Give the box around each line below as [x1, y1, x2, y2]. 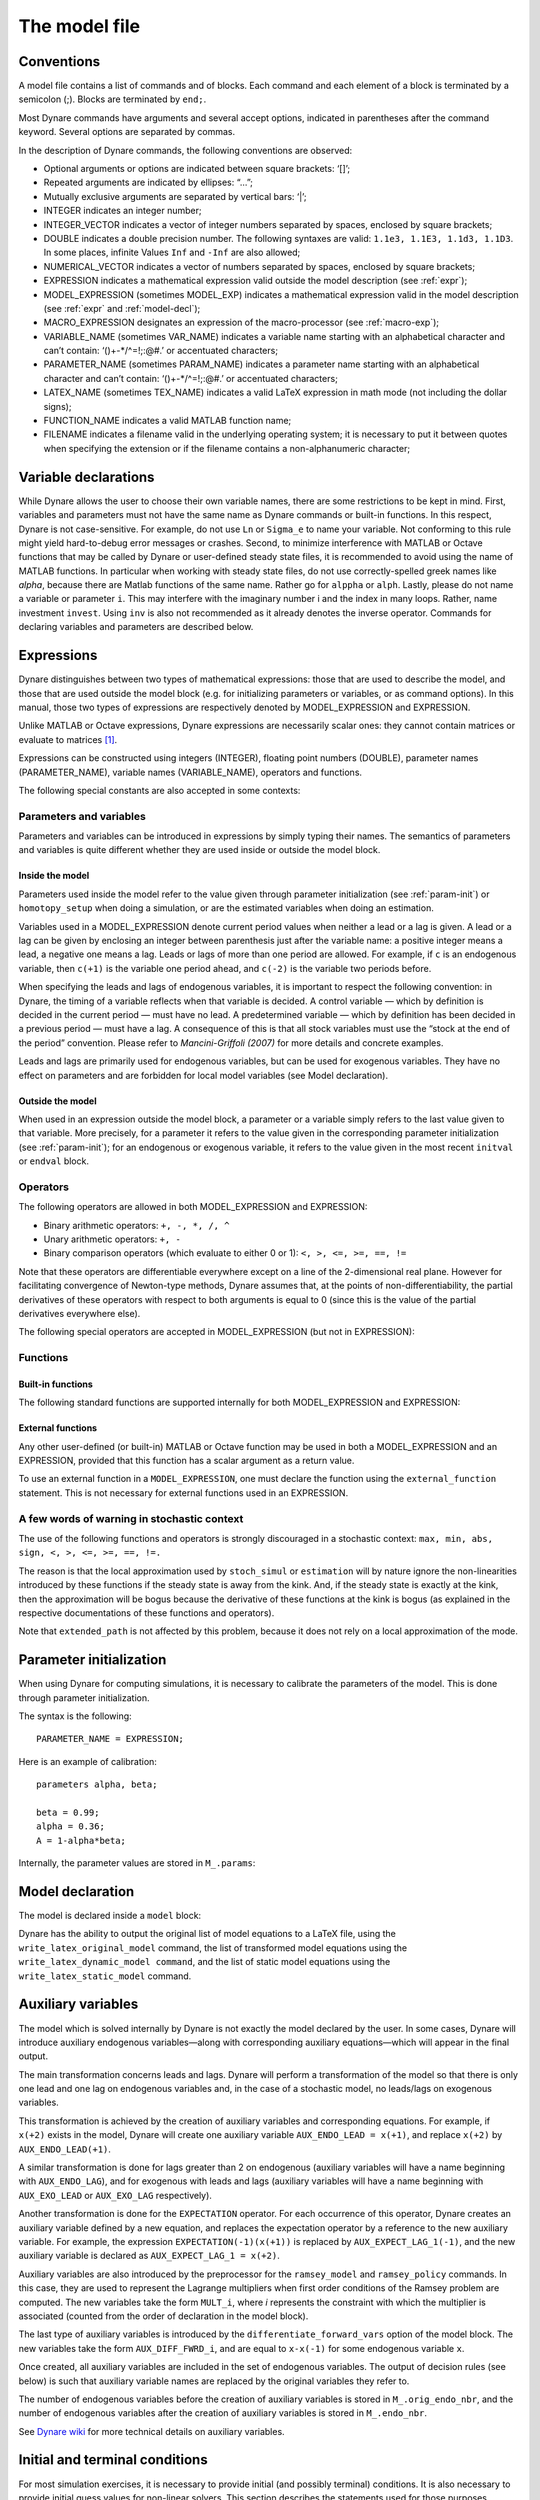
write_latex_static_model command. [18, 1970, 192, 1982]
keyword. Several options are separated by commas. [18, 126, 236, 138]
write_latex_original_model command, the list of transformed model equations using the [18, 1941, 408, 1954]
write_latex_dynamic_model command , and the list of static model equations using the [18, 1956, 391, 1968]
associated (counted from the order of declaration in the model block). [18, 2310, 309, 2322]
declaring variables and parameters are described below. [18, 621, 254, 633]
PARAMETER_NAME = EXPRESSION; [36, 1733, 185, 1745]
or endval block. [18, 1155, 90, 1167]
